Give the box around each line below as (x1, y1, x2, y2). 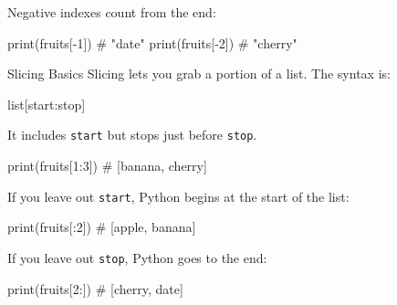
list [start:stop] (7, 94, 86, 113)
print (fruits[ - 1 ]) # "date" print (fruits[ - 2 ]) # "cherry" (7, 33, 298, 52)
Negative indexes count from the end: (7, 3, 216, 21)
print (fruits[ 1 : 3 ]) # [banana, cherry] (7, 156, 207, 175)
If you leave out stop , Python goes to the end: (7, 247, 267, 267)
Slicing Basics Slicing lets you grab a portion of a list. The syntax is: (7, 64, 391, 83)
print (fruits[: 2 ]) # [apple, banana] (7, 217, 196, 237)
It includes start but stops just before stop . (7, 125, 257, 144)
